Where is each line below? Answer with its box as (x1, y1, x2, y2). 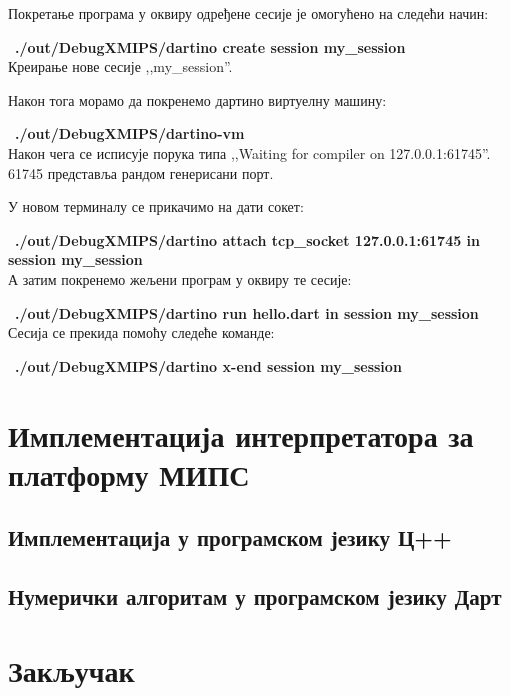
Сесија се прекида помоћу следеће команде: (8, 322, 275, 343)
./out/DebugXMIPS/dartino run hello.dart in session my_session (15, 302, 479, 323)
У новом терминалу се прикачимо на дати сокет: (8, 196, 304, 217)
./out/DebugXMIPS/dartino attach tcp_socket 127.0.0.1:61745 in (15, 229, 481, 250)
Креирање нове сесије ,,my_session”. (8, 56, 233, 77)
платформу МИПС (8, 453, 250, 494)
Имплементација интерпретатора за (8, 414, 474, 455)
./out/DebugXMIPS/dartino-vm (15, 123, 245, 144)
